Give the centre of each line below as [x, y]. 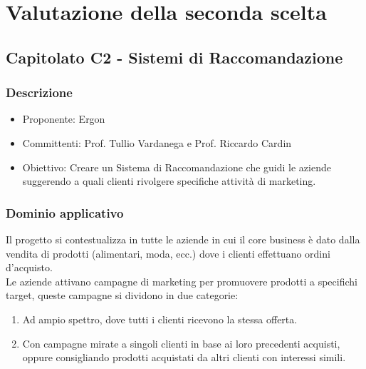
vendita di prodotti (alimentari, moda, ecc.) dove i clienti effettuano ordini [168, 253]
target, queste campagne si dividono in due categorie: [122, 295]
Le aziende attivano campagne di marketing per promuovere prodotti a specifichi [182, 281]
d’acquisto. [29, 267]
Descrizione [39, 92]
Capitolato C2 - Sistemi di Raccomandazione [174, 57]
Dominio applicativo [65, 212]
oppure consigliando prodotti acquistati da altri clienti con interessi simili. [184, 357]
